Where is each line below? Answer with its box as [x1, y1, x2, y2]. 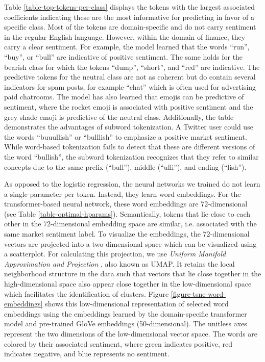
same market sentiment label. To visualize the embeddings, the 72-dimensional [4, 228, 250, 239]
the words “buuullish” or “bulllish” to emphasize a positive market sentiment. [4, 131, 247, 142]
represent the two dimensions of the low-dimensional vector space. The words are [4, 328, 258, 339]
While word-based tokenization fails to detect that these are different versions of [4, 141, 255, 152]
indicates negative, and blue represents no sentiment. [4, 348, 170, 359]
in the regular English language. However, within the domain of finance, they [4, 31, 246, 42]
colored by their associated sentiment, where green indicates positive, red [4, 338, 232, 349]
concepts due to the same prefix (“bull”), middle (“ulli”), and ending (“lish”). [4, 161, 247, 172]
